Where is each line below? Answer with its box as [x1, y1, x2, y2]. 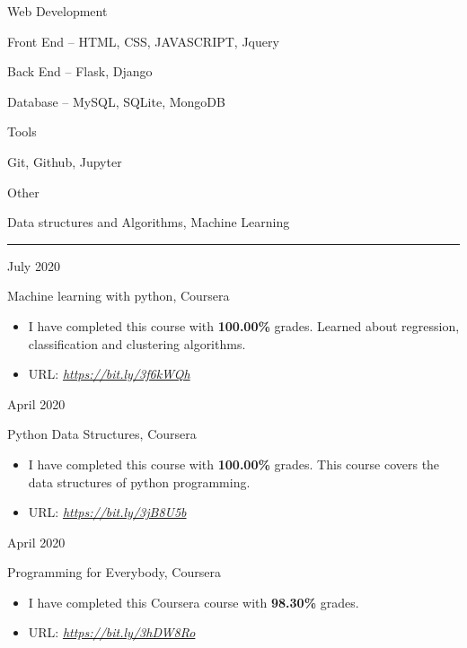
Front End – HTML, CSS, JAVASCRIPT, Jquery [7, 31, 279, 50]
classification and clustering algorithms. [28, 334, 246, 353]
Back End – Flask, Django [7, 62, 153, 81]
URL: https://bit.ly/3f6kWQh [28, 364, 190, 383]
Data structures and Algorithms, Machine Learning [7, 213, 290, 232]
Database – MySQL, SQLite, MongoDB [7, 92, 225, 110]
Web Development [7, 2, 108, 20]
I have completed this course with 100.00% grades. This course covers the [28, 454, 440, 473]
